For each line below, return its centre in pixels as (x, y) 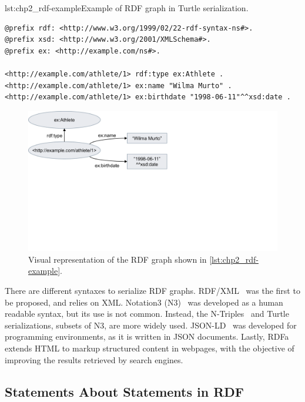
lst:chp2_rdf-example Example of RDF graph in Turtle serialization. (127, 8)
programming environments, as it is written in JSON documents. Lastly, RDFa (147, 336)
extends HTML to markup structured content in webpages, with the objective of (150, 348)
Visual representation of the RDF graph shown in (118, 259)
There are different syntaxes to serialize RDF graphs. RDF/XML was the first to (152, 291)
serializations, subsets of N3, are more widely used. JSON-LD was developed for (151, 325)
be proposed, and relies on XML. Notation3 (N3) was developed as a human (144, 302)
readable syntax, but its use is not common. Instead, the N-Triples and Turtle (147, 314)
